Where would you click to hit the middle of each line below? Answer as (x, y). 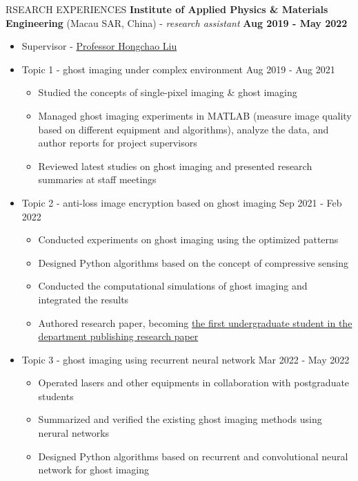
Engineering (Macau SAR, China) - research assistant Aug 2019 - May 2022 (177, 22)
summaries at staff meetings (97, 179)
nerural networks (74, 433)
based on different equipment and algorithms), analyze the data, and (183, 129)
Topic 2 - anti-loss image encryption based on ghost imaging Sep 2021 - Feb (182, 202)
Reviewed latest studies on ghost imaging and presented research (175, 166)
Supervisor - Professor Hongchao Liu (99, 46)
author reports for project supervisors (118, 143)
